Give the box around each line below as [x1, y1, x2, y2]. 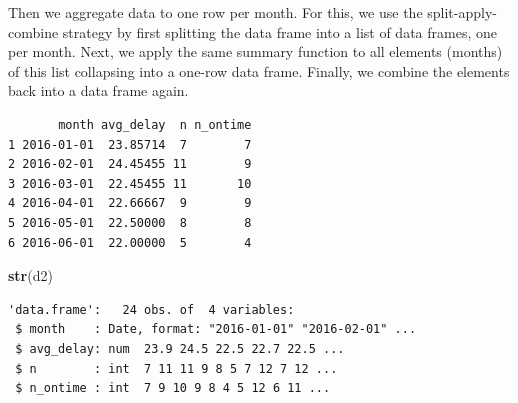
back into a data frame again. [8, 80, 189, 101]
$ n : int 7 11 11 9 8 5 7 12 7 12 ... [15, 361, 338, 376]
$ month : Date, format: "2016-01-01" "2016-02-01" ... [15, 322, 417, 337]
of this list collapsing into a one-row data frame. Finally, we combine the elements [8, 60, 510, 81]
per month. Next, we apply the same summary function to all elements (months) [8, 41, 503, 62]
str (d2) [8, 265, 53, 286]
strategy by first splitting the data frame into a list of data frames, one [62, 21, 497, 42]
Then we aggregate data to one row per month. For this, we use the [8, 2, 423, 22]
